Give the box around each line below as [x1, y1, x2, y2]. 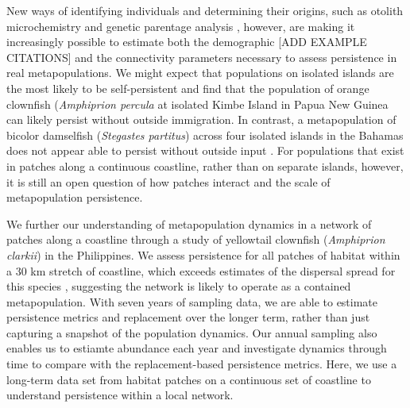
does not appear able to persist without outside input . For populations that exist [6, 142, 404, 159]
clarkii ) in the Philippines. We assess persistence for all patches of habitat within [6, 246, 400, 263]
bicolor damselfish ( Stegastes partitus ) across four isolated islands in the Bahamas [6, 126, 404, 143]
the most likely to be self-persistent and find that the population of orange [6, 79, 369, 96]
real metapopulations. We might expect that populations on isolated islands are [6, 64, 394, 81]
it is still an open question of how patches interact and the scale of [6, 173, 331, 190]
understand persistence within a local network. [6, 387, 234, 403]
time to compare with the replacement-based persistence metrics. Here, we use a [6, 356, 397, 372]
